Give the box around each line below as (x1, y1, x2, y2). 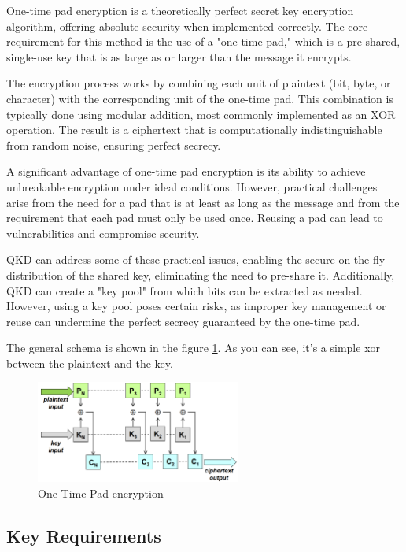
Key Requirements (6, 523, 161, 547)
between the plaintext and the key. (6, 354, 173, 371)
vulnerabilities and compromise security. (6, 224, 200, 241)
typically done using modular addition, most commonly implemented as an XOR (6, 106, 396, 122)
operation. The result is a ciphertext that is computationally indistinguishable (6, 121, 382, 138)
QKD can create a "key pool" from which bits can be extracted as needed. (6, 282, 363, 298)
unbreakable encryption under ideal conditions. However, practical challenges (6, 178, 378, 194)
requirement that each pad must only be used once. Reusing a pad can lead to (6, 209, 383, 226)
